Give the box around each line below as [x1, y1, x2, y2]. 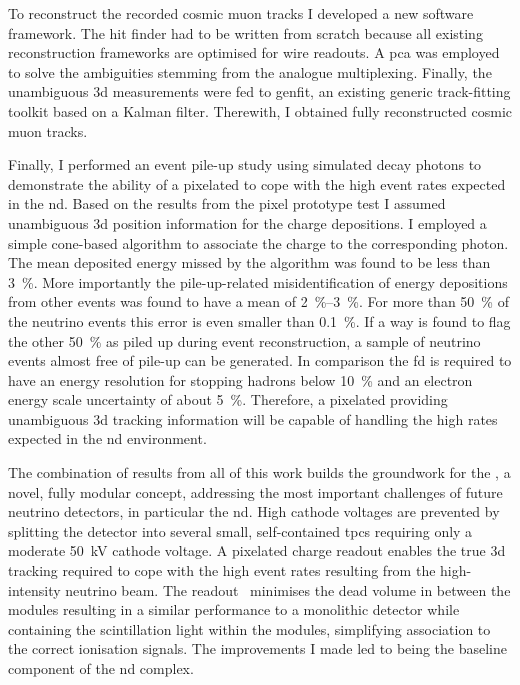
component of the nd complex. [8, 658, 194, 678]
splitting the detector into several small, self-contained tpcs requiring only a [8, 520, 473, 541]
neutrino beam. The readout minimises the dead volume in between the [65, 579, 511, 600]
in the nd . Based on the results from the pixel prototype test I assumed [8, 193, 446, 214]
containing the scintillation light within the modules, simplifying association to [8, 618, 491, 639]
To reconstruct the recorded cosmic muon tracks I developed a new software [8, 3, 474, 23]
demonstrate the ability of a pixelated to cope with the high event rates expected [8, 173, 506, 194]
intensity [8, 579, 61, 600]
